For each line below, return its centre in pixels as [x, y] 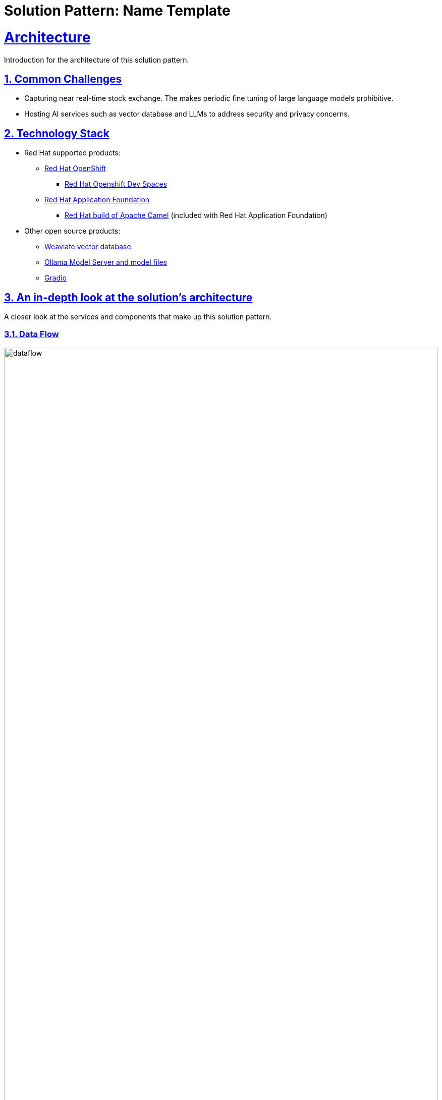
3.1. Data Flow [32, 334]
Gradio [56, 278]
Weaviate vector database [88, 247]
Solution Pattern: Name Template [117, 11]
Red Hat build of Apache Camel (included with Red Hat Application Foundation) [196, 215]
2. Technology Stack [57, 133]
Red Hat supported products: [72, 153]
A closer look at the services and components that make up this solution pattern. [138, 317]
